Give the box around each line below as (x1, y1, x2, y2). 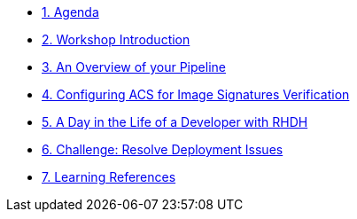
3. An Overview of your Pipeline (42, 59, 226, 74)
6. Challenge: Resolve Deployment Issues (42, 142, 283, 157)
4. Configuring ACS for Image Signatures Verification (42, 87, 350, 102)
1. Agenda (42, 4, 99, 20)
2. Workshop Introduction (42, 32, 190, 47)
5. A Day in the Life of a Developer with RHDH (42, 114, 308, 129)
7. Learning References (42, 169, 176, 184)
